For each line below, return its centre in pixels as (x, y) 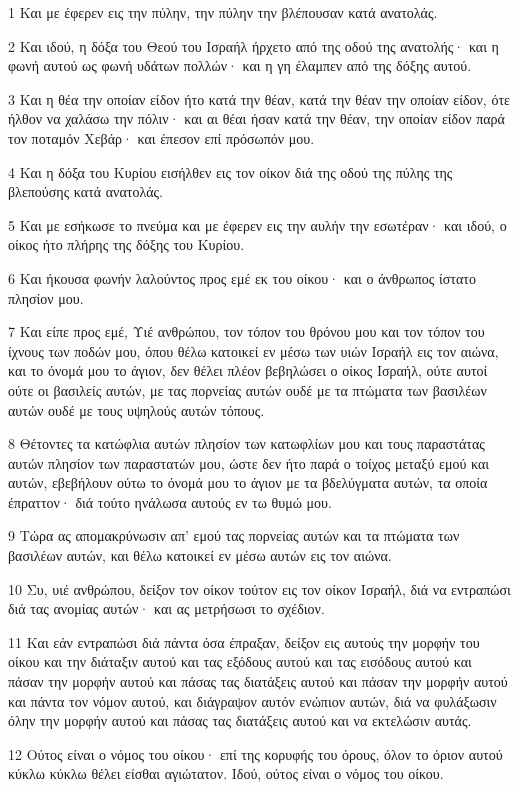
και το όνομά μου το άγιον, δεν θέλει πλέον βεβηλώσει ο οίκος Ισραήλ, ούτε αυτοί (248, 370)
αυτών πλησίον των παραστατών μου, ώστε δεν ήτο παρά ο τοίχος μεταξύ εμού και (249, 462)
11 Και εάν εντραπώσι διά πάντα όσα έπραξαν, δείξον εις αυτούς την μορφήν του (244, 641)
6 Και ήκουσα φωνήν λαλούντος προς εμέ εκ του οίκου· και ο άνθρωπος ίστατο (242, 277)
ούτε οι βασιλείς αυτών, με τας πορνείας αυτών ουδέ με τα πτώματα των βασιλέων (247, 389)
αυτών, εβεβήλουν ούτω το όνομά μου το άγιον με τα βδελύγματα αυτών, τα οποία (248, 482)
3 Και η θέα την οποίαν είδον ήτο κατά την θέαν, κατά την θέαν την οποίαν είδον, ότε (259, 98)
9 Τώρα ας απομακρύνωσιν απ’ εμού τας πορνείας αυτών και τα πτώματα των (234, 535)
